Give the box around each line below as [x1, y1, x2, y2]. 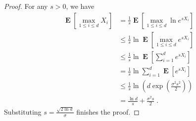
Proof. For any [4, 1, 48, 11]
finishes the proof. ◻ [76, 106, 140, 117]
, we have [66, 1, 95, 11]
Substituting [4, 106, 42, 117]
